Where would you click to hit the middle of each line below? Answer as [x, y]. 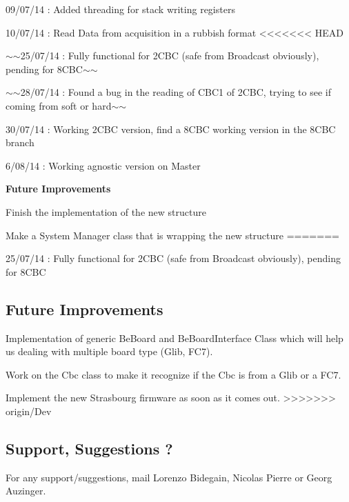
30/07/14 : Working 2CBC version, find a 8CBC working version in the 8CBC [171, 129]
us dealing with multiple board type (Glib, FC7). [109, 351]
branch [20, 142]
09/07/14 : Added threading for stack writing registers [120, 9]
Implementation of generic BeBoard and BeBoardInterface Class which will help [174, 338]
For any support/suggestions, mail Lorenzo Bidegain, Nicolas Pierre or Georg [169, 477]
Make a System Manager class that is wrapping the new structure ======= [172, 235]
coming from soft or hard [59, 105]
